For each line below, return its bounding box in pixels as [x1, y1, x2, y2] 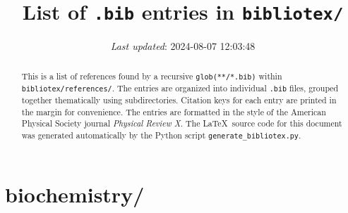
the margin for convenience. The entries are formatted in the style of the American [21, 105, 326, 117]
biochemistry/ [5, 180, 145, 209]
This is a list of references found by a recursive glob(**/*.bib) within [21, 70, 282, 82]
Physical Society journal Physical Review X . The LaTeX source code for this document [21, 117, 342, 129]
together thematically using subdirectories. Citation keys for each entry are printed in [21, 93, 337, 105]
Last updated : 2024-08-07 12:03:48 [110, 39, 256, 53]
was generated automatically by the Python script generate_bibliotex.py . [21, 129, 301, 141]
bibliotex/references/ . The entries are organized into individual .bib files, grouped [21, 82, 339, 93]
